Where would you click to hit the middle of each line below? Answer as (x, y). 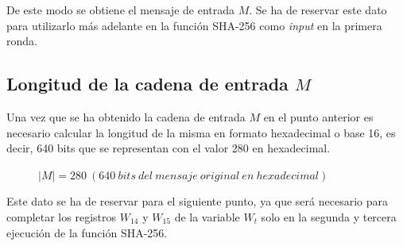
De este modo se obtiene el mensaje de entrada (121, 10)
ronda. (22, 41)
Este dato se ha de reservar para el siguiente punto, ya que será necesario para (197, 201)
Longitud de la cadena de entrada (147, 84)
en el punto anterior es (318, 116)
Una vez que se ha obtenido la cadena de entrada (126, 116)
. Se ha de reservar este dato (318, 10)
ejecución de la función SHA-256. (87, 232)
